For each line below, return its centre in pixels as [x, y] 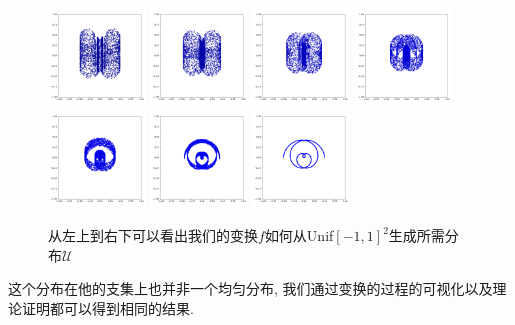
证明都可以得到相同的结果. [107, 308]
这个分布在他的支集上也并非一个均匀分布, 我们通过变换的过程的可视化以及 [250, 288]
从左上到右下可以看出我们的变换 [153, 235]
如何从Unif [299, 235]
